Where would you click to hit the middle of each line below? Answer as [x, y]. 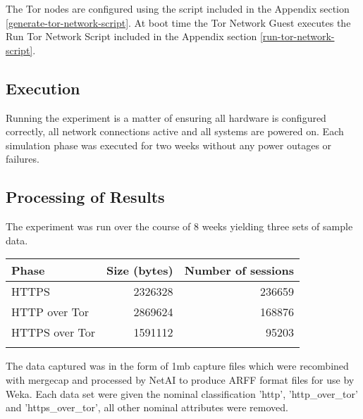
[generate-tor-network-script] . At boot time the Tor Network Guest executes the [178, 22]
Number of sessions [239, 270]
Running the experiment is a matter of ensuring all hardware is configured [166, 117]
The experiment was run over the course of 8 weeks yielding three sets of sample [179, 226]
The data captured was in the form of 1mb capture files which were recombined [177, 366]
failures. [23, 159]
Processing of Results [85, 197]
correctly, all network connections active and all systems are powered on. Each [175, 131]
